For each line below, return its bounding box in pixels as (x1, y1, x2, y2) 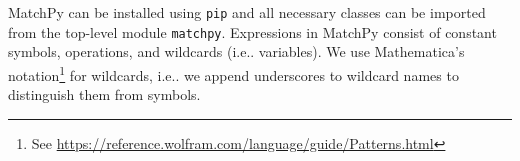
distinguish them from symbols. (8, 84, 201, 105)
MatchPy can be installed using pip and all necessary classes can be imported (8, 2, 486, 22)
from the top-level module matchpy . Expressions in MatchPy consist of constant (8, 21, 497, 42)
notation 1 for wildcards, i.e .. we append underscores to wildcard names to (8, 61, 459, 85)
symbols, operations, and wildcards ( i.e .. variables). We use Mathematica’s (8, 41, 465, 62)
